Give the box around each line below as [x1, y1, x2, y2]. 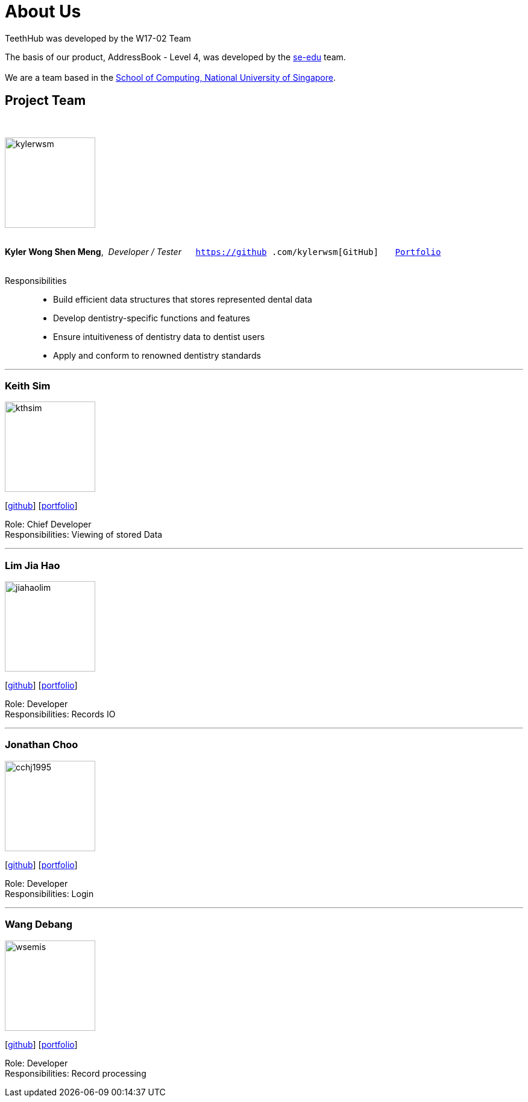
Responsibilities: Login [5, 888, 94, 899]
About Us [5, 1, 81, 22]
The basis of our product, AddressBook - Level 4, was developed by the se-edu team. [5, 51, 346, 62]
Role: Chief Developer [5, 519, 92, 530]
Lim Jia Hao [5, 559, 60, 571]
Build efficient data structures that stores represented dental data [53, 294, 312, 304]
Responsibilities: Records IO [5, 709, 116, 720]
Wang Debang [5, 918, 72, 931]
